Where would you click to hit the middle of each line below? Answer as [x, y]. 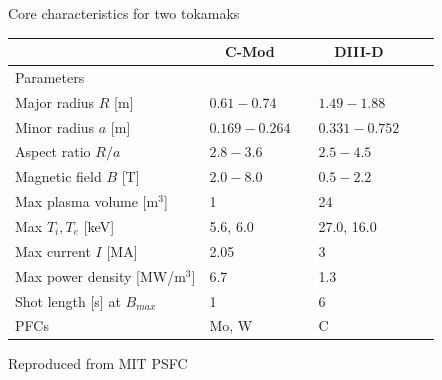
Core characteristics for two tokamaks [124, 13]
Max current [53, 250]
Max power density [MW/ [95, 275]
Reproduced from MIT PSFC [98, 363]
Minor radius [55, 126]
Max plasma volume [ [81, 201]
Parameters [50, 76]
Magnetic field [58, 176]
